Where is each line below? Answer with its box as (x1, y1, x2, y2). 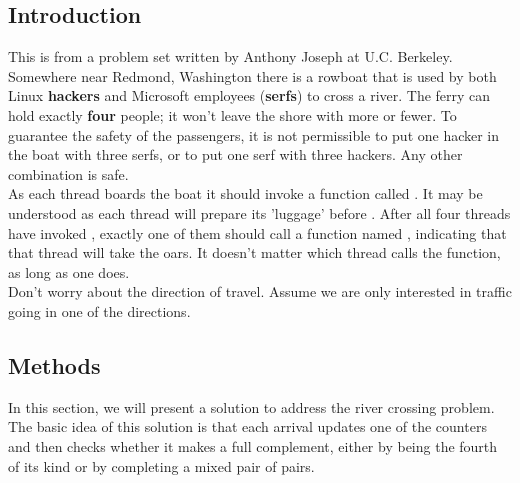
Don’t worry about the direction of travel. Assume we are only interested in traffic (8, 281, 512, 302)
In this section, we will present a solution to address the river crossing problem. (8, 396, 495, 417)
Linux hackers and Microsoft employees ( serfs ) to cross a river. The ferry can (8, 85, 491, 106)
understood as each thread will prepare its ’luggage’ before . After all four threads (8, 202, 511, 223)
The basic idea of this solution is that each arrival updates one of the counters (8, 416, 487, 437)
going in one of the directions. (8, 300, 191, 321)
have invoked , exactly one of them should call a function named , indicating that (8, 222, 507, 243)
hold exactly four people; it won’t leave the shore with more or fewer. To (8, 104, 457, 125)
